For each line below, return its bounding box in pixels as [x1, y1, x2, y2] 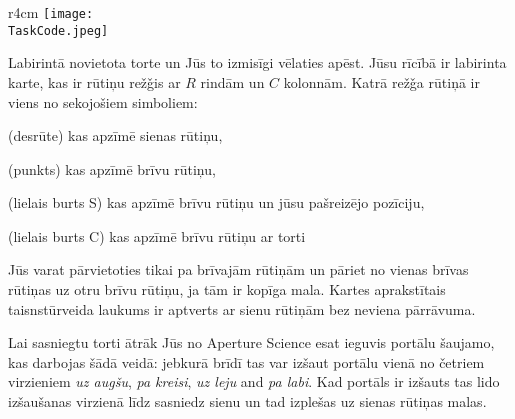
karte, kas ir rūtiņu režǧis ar [8, 71, 181, 92]
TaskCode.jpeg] [8, 23, 109, 38]
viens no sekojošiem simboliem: [8, 91, 198, 112]
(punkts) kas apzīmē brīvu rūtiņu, [8, 158, 216, 179]
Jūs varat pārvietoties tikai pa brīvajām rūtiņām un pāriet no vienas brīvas [8, 259, 469, 280]
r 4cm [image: [8, 2, 94, 22]
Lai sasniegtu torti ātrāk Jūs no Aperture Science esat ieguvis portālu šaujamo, [8, 332, 495, 353]
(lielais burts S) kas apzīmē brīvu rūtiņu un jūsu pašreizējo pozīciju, [8, 192, 425, 213]
